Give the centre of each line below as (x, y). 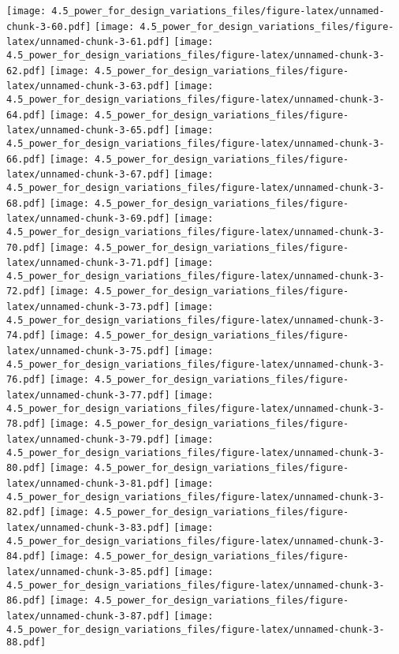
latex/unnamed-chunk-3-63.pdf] (88, 86)
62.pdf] (26, 71)
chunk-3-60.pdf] (49, 26)
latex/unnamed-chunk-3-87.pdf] (88, 616)
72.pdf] (26, 291)
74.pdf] (26, 336)
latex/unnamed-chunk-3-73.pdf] (88, 307)
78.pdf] (26, 424)
